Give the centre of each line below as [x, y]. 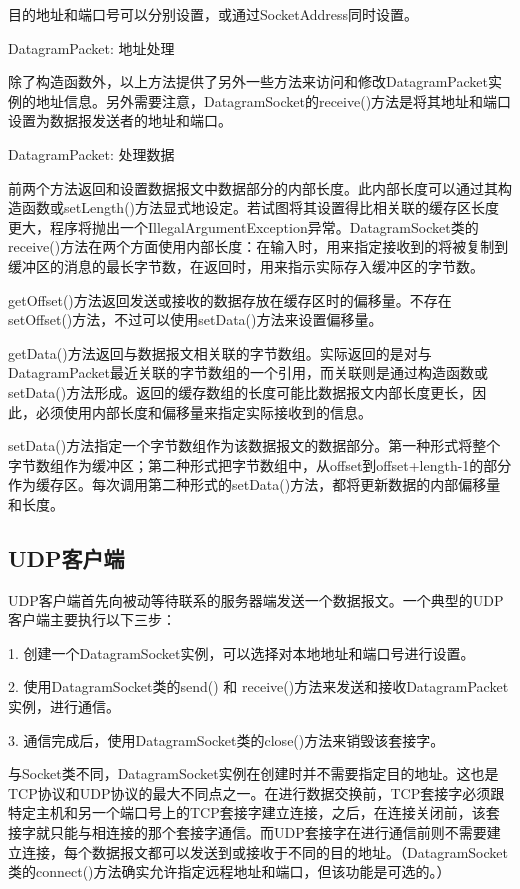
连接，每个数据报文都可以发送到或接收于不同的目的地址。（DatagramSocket [264, 851]
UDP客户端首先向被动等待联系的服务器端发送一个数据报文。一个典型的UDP [256, 599]
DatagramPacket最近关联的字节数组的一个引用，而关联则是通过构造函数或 [248, 372]
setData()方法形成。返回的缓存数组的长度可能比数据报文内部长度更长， [240, 391]
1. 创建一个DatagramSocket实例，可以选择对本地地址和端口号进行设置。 [241, 652]
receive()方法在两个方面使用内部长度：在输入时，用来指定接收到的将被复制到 [258, 246]
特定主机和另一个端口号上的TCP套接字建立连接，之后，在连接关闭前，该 [247, 812]
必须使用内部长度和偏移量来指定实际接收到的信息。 [203, 411]
